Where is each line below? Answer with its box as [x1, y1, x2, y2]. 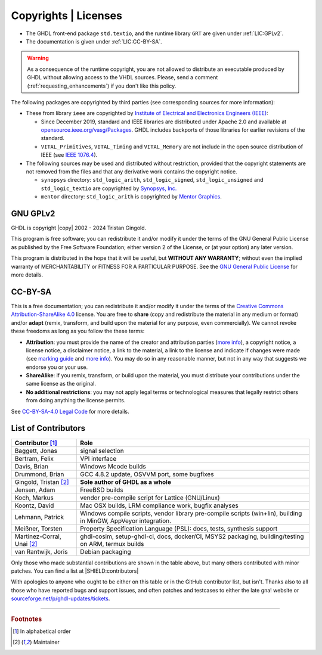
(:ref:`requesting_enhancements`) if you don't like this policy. [27, 82, 177, 89]
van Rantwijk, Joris [14, 547, 68, 555]
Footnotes [11, 614, 42, 623]
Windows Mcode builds [80, 462, 146, 470]
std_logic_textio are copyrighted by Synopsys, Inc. [41, 185, 177, 192]
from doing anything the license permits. [26, 397, 126, 404]
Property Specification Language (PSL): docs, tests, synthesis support [80, 524, 278, 533]
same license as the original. [26, 380, 97, 387]
